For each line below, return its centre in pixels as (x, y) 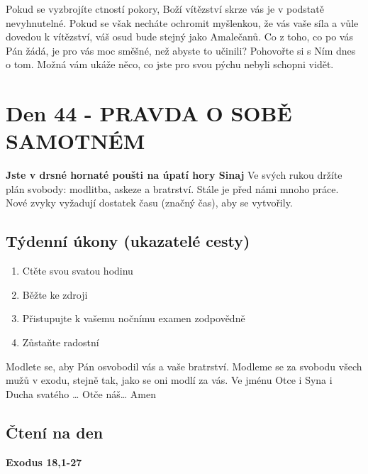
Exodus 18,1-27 (44, 462)
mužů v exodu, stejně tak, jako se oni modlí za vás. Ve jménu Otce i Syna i (169, 380)
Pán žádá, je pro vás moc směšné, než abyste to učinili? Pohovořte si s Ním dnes (181, 50)
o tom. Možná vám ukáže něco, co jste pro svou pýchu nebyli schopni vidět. (170, 64)
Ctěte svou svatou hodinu (78, 271)
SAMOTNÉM (76, 141)
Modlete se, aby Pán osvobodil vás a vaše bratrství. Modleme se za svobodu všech (184, 366)
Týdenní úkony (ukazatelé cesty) (128, 241)
